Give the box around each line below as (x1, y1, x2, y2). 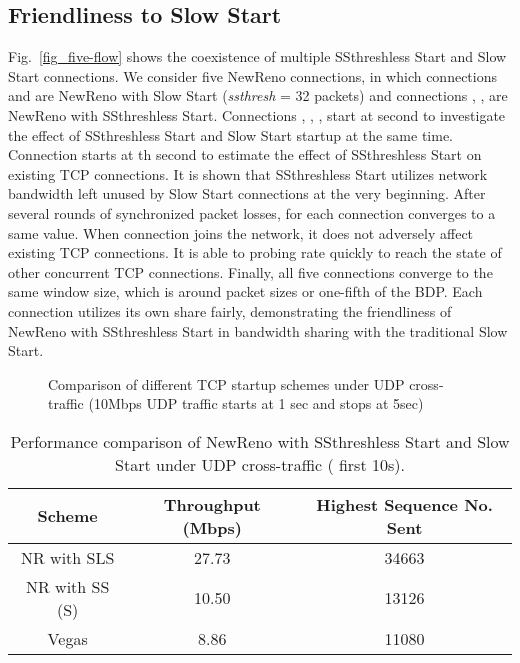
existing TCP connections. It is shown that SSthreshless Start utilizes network (8, 163, 488, 184)
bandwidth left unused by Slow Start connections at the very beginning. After (8, 183, 486, 204)
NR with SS (25, 574, 110, 598)
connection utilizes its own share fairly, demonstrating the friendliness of (8, 300, 452, 321)
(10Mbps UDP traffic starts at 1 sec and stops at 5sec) (88, 393, 424, 414)
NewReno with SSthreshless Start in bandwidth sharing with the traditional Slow (8, 320, 508, 341)
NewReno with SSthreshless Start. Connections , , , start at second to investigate (8, 104, 506, 125)
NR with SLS (20, 545, 115, 569)
